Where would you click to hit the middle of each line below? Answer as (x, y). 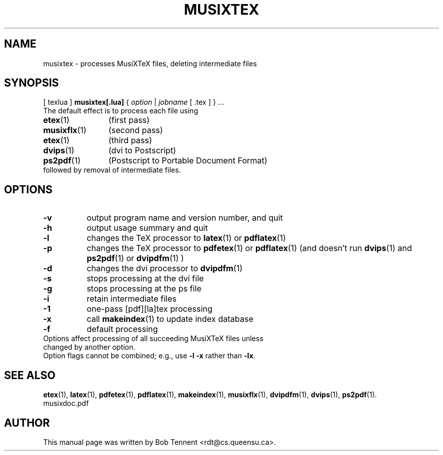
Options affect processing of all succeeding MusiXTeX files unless (153, 339)
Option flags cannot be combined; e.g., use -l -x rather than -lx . (149, 356)
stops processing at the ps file (144, 289)
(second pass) (136, 130)
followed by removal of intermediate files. (112, 170)
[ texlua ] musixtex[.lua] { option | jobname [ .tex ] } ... (134, 102)
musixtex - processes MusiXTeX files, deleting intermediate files (150, 63)
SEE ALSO (30, 375)
